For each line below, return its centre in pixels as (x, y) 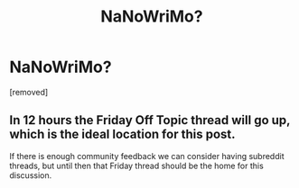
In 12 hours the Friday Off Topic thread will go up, (150, 120)
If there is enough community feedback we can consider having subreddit (147, 156)
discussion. (31, 175)
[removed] (29, 92)
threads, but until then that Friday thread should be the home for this (136, 166)
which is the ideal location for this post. (123, 134)
